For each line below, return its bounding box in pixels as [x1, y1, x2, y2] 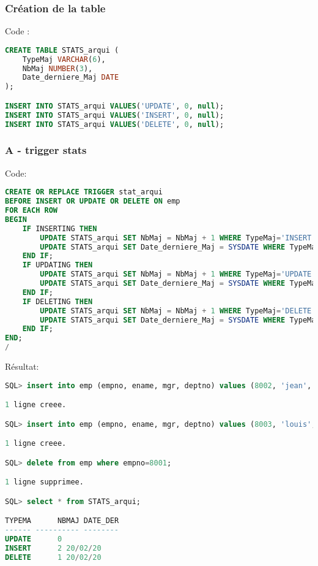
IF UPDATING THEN [22, 261, 93, 270]
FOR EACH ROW [5, 206, 57, 215]
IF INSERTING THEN [22, 224, 97, 233]
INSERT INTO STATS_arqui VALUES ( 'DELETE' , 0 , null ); [5, 120, 224, 129]
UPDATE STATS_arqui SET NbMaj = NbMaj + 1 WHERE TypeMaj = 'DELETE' [40, 306, 316, 315]
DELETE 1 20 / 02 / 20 [5, 553, 102, 562]
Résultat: [5, 360, 39, 373]
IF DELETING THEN [22, 297, 93, 306]
